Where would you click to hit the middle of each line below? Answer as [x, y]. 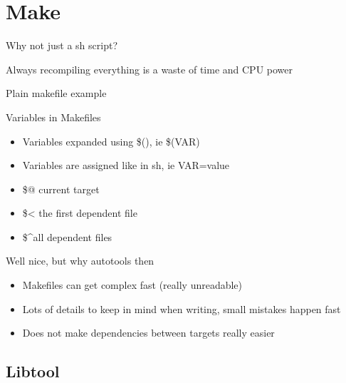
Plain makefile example [56, 93]
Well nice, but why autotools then [80, 261]
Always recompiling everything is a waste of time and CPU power [150, 69]
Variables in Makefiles [53, 117]
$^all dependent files [67, 236]
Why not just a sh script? [62, 45]
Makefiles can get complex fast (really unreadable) [132, 285]
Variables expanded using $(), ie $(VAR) [111, 141]
